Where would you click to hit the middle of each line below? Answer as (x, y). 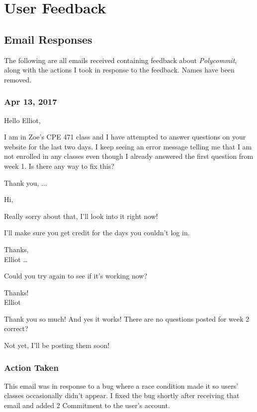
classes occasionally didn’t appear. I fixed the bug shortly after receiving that (122, 395)
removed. (18, 79)
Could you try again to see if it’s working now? (76, 276)
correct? (16, 328)
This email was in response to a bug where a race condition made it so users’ (121, 385)
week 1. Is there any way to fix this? (59, 166)
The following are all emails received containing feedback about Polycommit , (121, 60)
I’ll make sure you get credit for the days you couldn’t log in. (97, 233)
